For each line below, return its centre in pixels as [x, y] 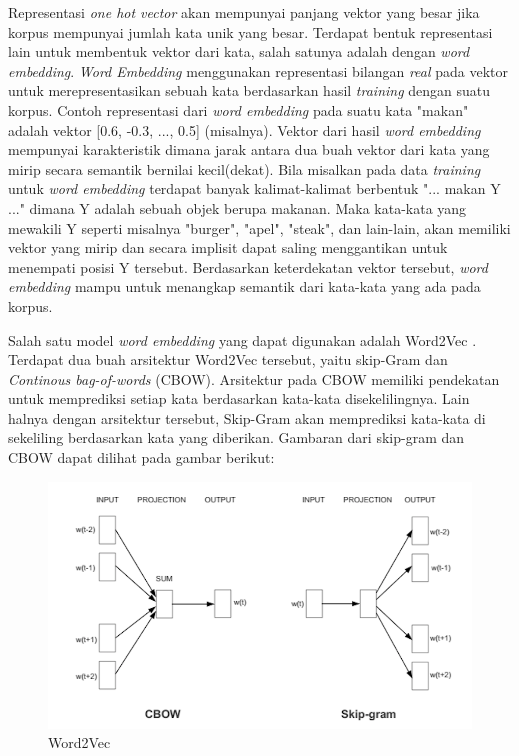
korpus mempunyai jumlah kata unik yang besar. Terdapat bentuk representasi [250, 31]
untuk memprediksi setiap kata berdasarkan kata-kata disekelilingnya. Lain [239, 398]
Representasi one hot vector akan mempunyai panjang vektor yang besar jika [244, 12]
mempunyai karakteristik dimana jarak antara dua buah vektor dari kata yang [249, 149]
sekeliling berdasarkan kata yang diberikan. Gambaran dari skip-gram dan [236, 437]
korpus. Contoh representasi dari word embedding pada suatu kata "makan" [238, 109]
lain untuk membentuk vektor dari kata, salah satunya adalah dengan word [239, 51]
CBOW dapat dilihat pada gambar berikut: [141, 457]
